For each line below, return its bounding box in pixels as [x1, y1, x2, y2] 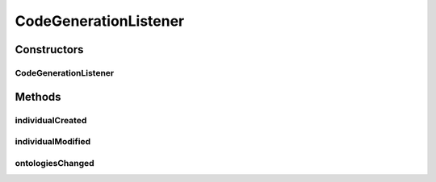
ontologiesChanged [15, 157, 94, 168]
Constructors [15, 43, 84, 56]
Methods [15, 89, 61, 104]
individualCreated [15, 114, 87, 126]
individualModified [15, 136, 91, 147]
